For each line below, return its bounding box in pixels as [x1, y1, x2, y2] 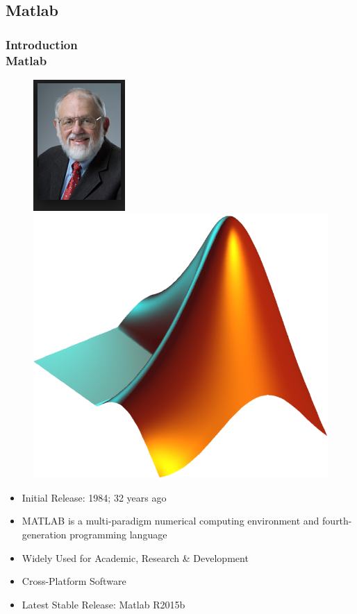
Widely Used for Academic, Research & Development [22, 550, 249, 565]
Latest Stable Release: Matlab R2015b [22, 597, 185, 611]
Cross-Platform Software [22, 574, 126, 588]
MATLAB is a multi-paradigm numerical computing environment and [22, 513, 319, 528]
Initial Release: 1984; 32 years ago [22, 490, 167, 504]
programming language [69, 527, 167, 542]
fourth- [322, 513, 352, 528]
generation [22, 527, 67, 542]
